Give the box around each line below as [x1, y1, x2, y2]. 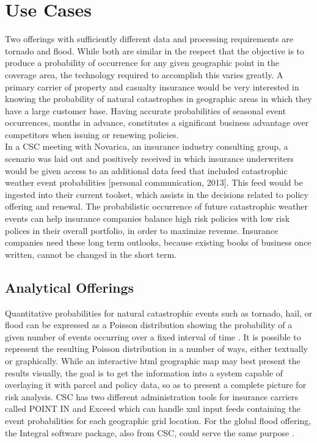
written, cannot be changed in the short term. [5, 247, 177, 260]
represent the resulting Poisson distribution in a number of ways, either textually [5, 342, 308, 355]
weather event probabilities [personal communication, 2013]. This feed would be [5, 176, 303, 189]
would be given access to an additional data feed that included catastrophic [5, 164, 288, 177]
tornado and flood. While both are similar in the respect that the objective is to [5, 44, 305, 57]
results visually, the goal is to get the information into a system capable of [5, 366, 283, 379]
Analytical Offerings [5, 277, 134, 296]
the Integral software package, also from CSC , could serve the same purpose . [5, 426, 294, 439]
